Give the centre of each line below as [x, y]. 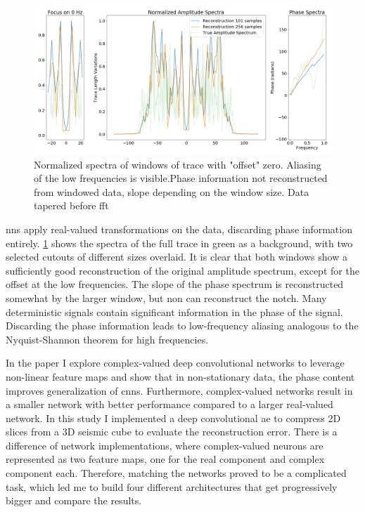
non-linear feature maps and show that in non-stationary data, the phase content [180, 376]
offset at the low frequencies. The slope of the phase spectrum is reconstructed [175, 284]
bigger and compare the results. [74, 500]
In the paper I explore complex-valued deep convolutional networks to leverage [175, 363]
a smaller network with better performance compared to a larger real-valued [169, 404]
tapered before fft [71, 205]
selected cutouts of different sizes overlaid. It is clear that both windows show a [177, 257]
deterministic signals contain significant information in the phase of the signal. [174, 311]
